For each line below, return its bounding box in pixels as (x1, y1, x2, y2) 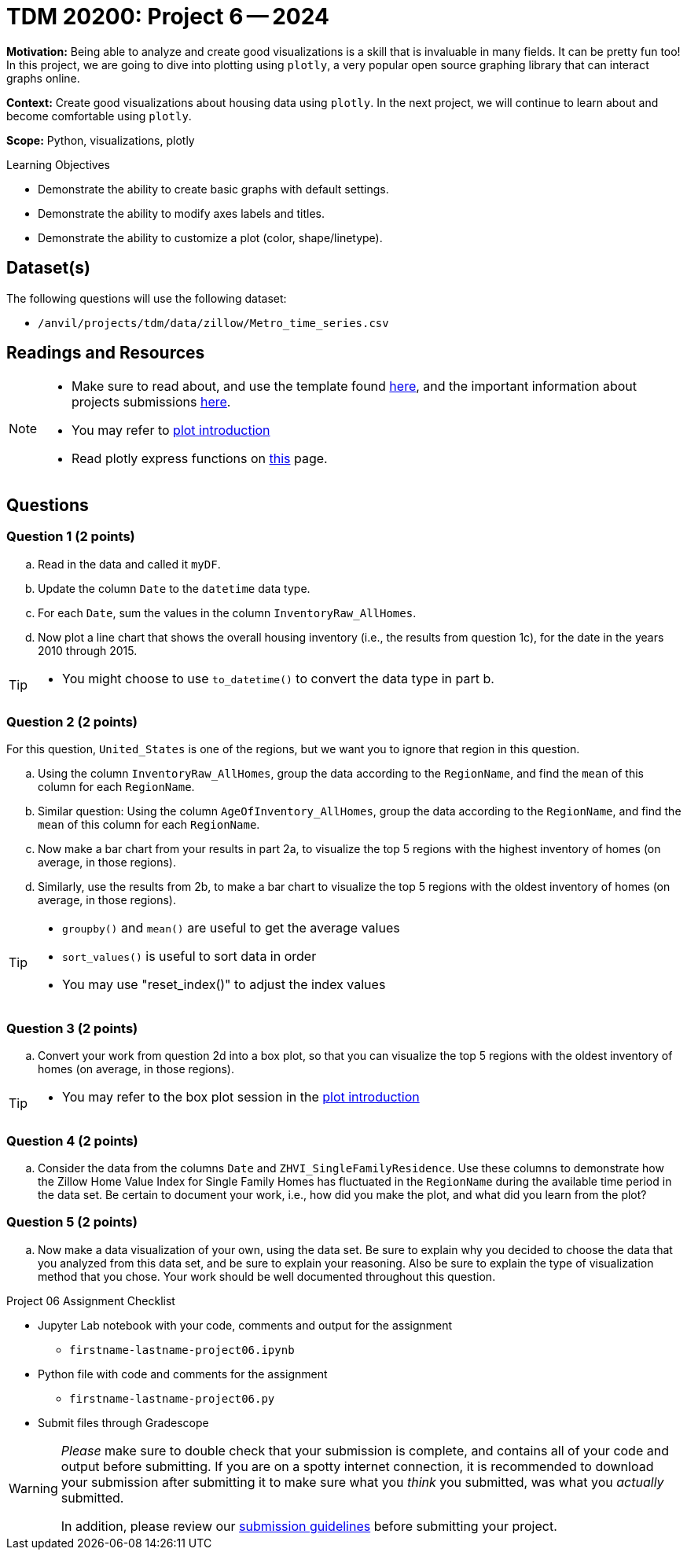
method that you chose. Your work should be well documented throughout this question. (38, 1269, 496, 1283)
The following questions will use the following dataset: (6, 291, 287, 305)
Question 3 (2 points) (6, 1020, 138, 1036)
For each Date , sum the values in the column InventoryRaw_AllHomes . (38, 605, 417, 620)
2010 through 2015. (38, 643, 138, 657)
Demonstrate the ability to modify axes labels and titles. (38, 206, 325, 220)
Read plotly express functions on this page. (72, 451, 328, 467)
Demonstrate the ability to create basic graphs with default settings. (38, 182, 389, 196)
